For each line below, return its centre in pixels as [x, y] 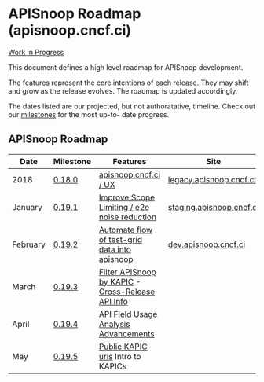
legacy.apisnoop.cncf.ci [212, 179]
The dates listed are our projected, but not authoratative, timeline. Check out [132, 106]
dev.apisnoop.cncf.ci [207, 244]
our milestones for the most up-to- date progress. [89, 114]
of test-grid [121, 239]
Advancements [126, 333]
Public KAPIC [123, 347]
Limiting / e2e [124, 207]
